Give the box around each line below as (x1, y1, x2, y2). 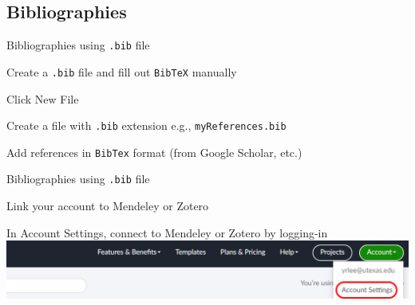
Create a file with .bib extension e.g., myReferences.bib (6, 117, 287, 134)
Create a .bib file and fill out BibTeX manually (6, 63, 237, 80)
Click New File (6, 90, 79, 107)
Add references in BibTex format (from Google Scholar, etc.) (6, 143, 302, 160)
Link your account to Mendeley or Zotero (6, 197, 209, 214)
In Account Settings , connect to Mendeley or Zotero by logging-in (6, 224, 328, 240)
